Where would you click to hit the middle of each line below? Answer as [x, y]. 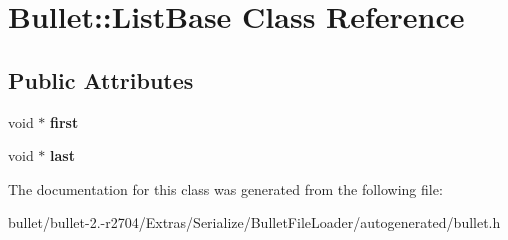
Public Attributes [101, 79]
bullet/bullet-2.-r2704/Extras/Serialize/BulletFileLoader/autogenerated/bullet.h [254, 222]
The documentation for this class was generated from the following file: [225, 188]
